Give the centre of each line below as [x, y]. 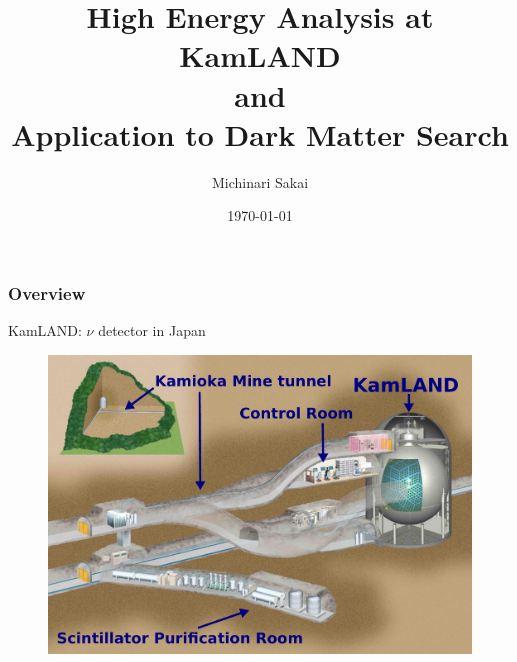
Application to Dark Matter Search [260, 133]
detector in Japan [152, 330]
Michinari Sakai [260, 181]
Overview [47, 292]
